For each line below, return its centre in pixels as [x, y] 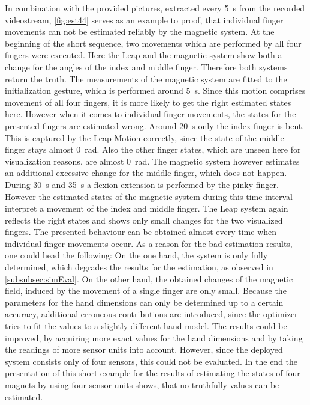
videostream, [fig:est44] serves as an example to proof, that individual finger [144, 20]
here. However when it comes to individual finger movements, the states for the [151, 114]
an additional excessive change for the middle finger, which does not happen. [146, 173]
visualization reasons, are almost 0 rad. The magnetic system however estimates [152, 161]
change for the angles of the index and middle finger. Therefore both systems [146, 66]
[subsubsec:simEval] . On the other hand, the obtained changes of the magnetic [149, 279]
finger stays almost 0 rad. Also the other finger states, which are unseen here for [153, 149]
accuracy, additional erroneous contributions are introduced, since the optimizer [151, 314]
